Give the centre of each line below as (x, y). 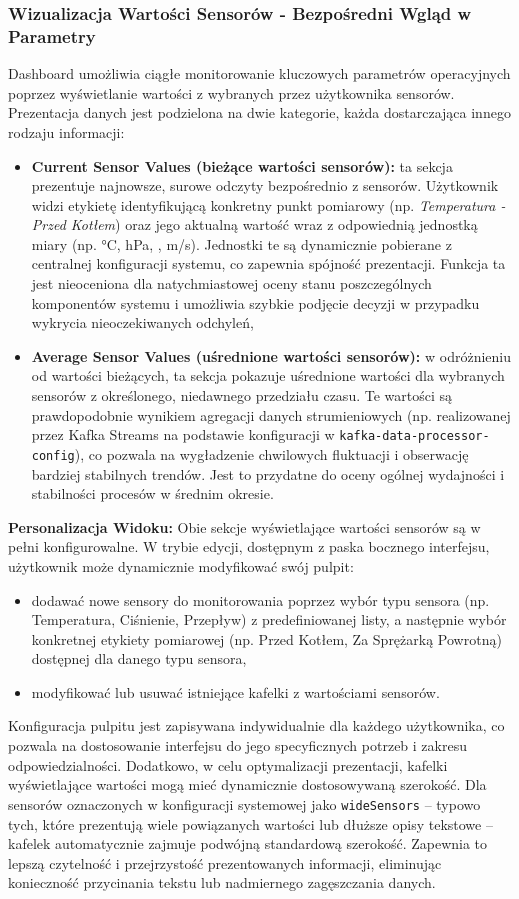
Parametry (52, 35)
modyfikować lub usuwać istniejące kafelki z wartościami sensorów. (235, 691)
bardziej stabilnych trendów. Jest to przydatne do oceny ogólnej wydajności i (268, 473)
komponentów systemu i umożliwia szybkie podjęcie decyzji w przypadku (255, 302)
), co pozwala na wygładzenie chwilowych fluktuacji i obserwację (271, 453)
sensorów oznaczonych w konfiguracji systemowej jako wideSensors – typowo (244, 803)
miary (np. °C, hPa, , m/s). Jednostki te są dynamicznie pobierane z (241, 243)
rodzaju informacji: (66, 131)
